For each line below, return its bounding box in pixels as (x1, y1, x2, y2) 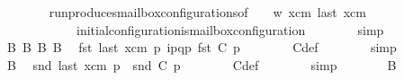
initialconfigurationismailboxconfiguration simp (76, 20, 384, 39)
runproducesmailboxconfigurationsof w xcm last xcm (49, 3, 366, 21)
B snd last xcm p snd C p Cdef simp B (6, 55, 397, 74)
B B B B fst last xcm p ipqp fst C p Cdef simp (6, 38, 397, 57)
